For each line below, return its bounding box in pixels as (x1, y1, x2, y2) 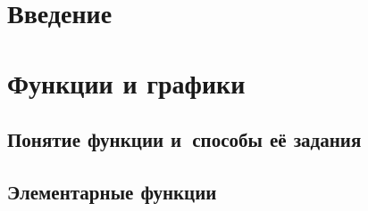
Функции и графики (7, 64, 246, 101)
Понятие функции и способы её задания (7, 126, 362, 153)
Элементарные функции (7, 177, 217, 205)
